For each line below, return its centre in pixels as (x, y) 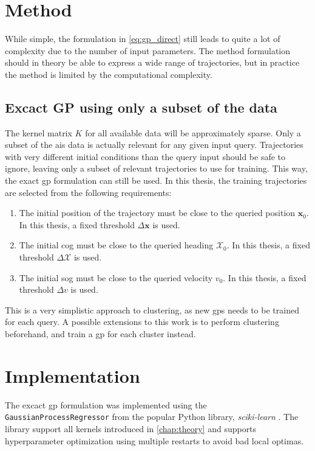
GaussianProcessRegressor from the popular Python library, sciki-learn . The (152, 417)
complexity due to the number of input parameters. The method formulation (148, 50)
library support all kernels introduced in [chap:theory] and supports (131, 428)
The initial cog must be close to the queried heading (116, 245)
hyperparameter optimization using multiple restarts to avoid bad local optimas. (154, 440)
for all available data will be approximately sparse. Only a (193, 132)
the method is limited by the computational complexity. (109, 74)
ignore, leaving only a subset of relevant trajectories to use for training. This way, (156, 168)
